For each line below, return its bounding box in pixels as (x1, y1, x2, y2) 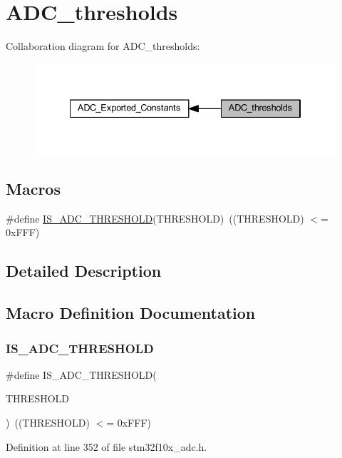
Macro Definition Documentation (6, 302, 256, 324)
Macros (6, 178, 61, 200)
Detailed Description (6, 260, 162, 282)
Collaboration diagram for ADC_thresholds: (6, 39, 200, 54)
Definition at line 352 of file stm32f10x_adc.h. (6, 439, 207, 454)
